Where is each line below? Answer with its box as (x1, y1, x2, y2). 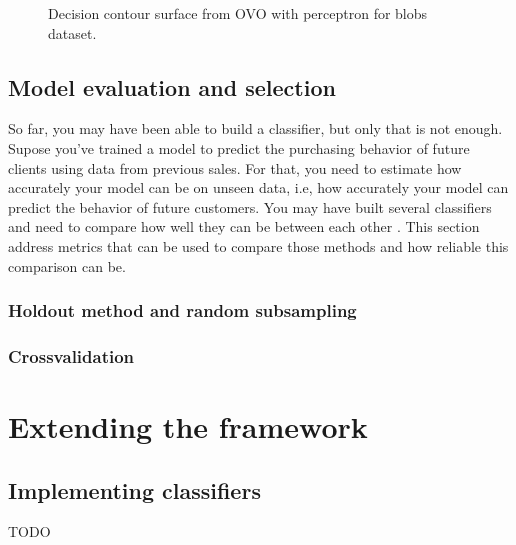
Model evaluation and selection (8, 71, 336, 102)
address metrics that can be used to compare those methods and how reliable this (8, 235, 509, 256)
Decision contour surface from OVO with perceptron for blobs (48, 3, 428, 23)
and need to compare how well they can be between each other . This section (8, 216, 480, 237)
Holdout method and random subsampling (8, 298, 357, 323)
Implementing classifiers (8, 474, 261, 505)
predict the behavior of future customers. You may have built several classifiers (8, 196, 492, 217)
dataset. (48, 22, 97, 43)
